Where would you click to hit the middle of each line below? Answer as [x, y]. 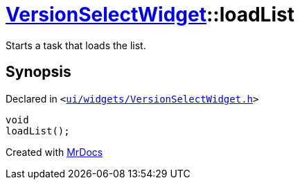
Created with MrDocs [54, 152]
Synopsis [38, 72]
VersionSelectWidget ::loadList [150, 15]
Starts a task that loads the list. [76, 45]
